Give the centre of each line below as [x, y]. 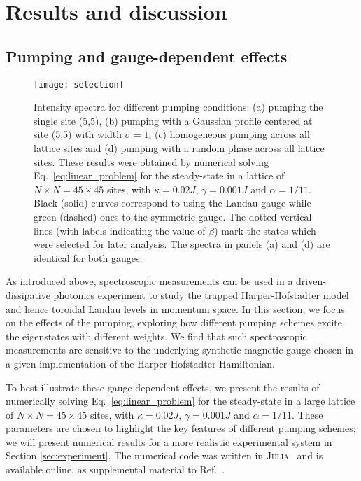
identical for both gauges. [88, 257]
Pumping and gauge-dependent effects [147, 56]
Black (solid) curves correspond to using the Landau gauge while [172, 203]
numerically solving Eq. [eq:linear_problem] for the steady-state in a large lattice [180, 401]
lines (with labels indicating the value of [120, 230]
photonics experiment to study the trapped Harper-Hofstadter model [201, 294]
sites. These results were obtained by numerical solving [151, 161]
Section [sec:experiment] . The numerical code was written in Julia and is [164, 455]
